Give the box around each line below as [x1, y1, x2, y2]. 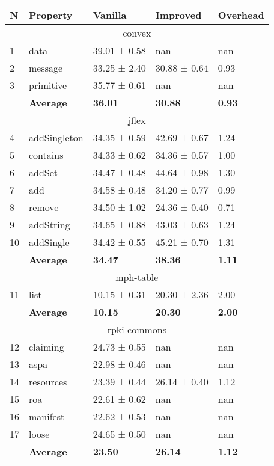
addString [29, 218, 70, 231]
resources [29, 375, 67, 388]
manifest [29, 409, 65, 423]
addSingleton [29, 130, 84, 144]
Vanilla [93, 8, 127, 22]
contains [29, 148, 64, 162]
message [29, 61, 63, 75]
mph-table [115, 270, 159, 284]
